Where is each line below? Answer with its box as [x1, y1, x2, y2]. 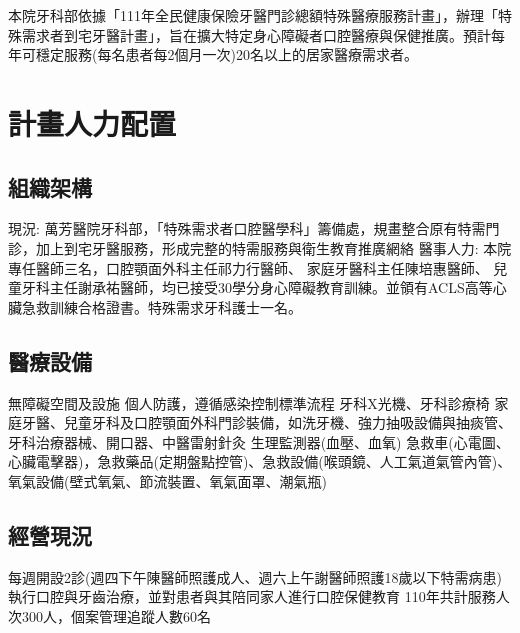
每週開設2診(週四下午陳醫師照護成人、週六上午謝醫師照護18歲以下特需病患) [8, 566, 502, 587]
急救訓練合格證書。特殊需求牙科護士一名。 [21, 296, 302, 317]
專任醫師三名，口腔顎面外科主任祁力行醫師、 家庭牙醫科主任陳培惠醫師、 [8, 257, 489, 278]
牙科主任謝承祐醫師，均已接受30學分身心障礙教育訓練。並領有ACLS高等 [21, 277, 493, 298]
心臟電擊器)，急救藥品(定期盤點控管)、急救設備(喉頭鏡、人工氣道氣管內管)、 [8, 451, 512, 472]
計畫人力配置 [8, 102, 177, 143]
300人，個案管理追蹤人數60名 [21, 605, 211, 626]
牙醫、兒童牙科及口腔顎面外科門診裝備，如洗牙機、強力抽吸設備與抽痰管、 [21, 412, 512, 433]
